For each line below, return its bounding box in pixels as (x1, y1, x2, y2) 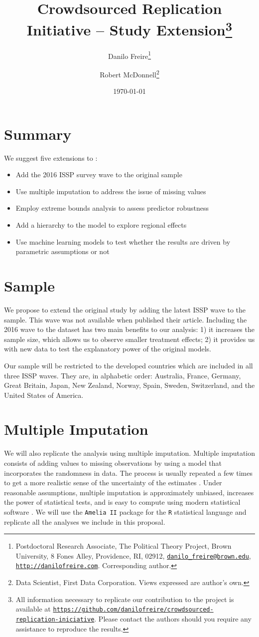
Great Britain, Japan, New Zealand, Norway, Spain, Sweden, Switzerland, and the (4, 380, 255, 390)
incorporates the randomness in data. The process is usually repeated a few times (4, 467, 253, 478)
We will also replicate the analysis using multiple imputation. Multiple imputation (4, 448, 256, 458)
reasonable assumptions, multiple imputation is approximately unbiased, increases (4, 487, 254, 497)
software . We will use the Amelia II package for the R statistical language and (4, 506, 247, 517)
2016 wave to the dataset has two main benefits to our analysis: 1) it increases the (4, 324, 255, 334)
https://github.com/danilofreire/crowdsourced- (53, 606, 214, 614)
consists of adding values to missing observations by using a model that (4, 458, 222, 468)
